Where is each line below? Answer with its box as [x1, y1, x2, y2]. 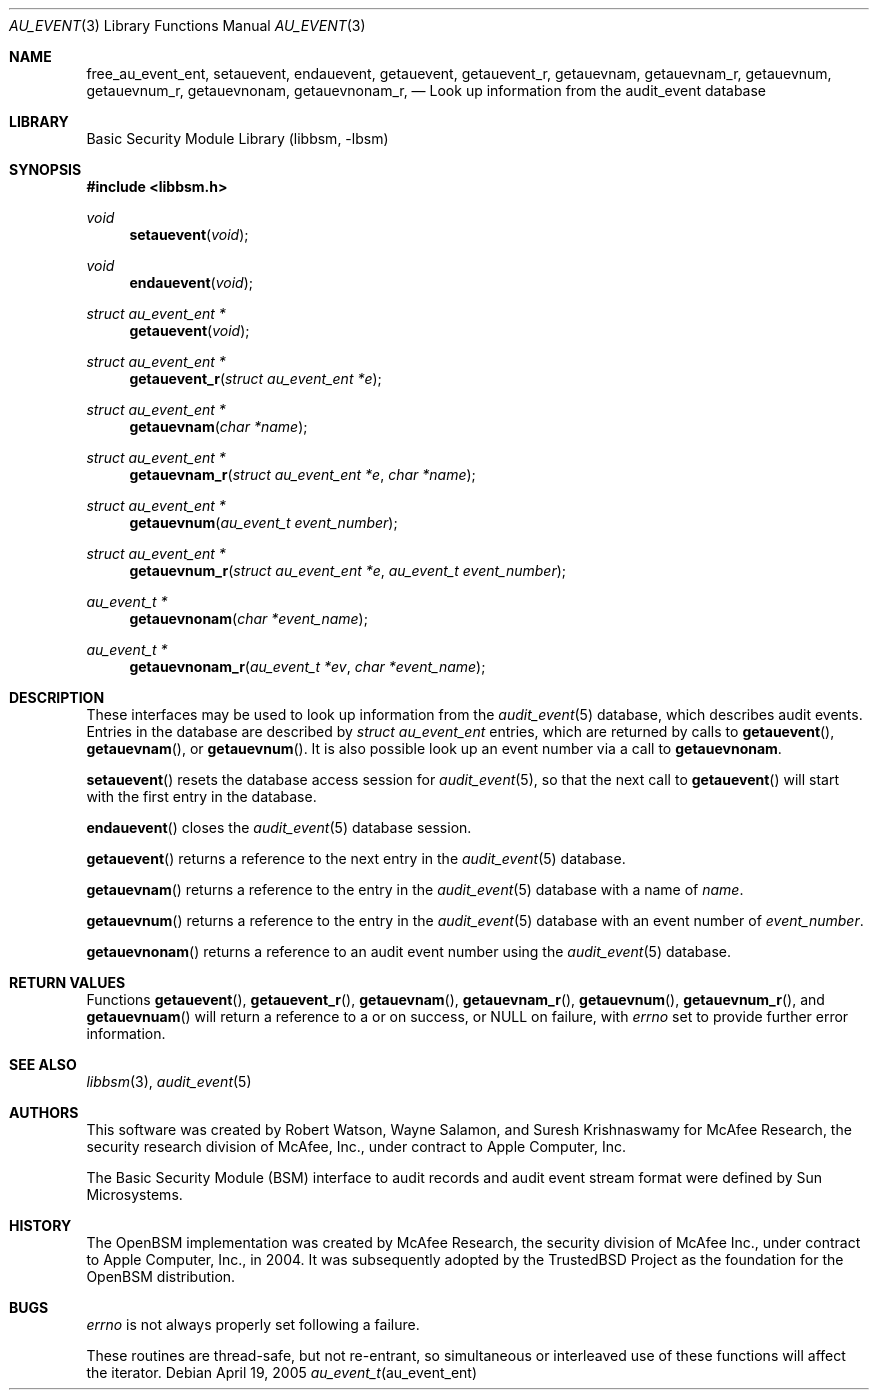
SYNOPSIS [9, 161, 82, 178]
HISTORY [9, 1217, 72, 1234]
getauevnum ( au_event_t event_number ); [129, 514, 398, 531]
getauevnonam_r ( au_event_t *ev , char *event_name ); [129, 658, 486, 675]
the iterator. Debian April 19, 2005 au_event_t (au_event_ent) [86, 1364, 478, 1381]
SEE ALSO [9, 1056, 77, 1073]
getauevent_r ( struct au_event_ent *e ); [129, 370, 382, 387]
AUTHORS [9, 1104, 79, 1121]
